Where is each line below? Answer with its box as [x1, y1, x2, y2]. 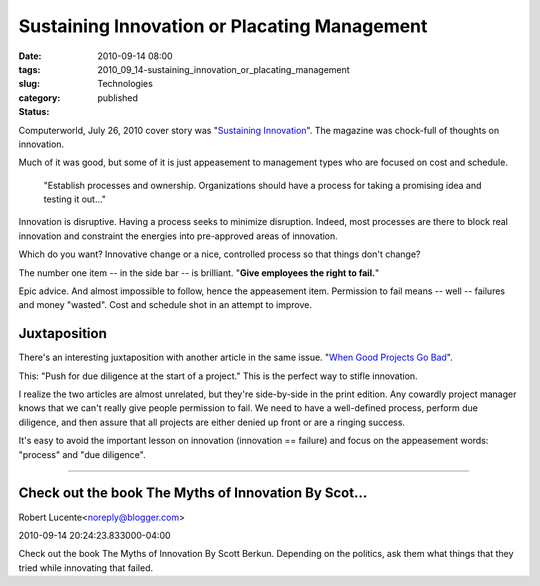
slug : [18, 78, 40, 90]
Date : [18, 50, 42, 62]
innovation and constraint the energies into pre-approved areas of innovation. [18, 230, 339, 242]
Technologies [97, 78, 154, 90]
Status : [18, 106, 50, 118]
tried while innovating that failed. [18, 561, 154, 574]
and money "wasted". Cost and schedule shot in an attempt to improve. [18, 299, 312, 311]
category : [18, 91, 61, 104]
